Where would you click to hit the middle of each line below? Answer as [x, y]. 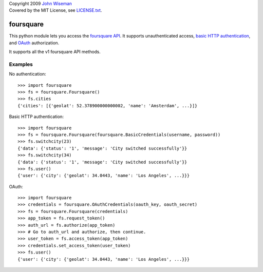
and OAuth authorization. [34, 43]
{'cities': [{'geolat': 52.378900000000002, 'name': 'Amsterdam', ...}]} [108, 106]
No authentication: [28, 74]
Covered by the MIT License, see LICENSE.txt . [56, 10]
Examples [21, 64]
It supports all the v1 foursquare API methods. [55, 52]
